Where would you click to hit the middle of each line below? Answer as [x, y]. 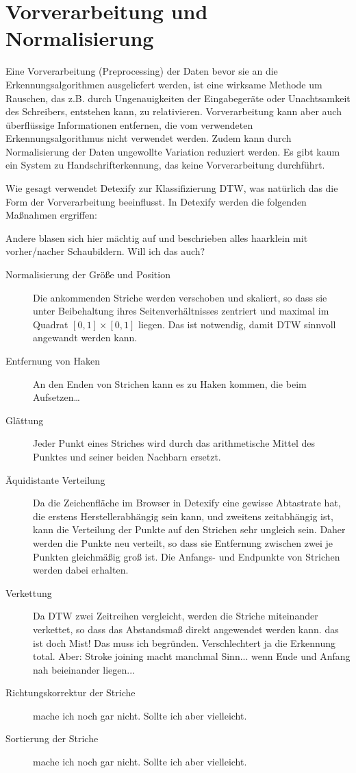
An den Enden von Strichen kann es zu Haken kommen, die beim [170, 383]
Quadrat [51, 324]
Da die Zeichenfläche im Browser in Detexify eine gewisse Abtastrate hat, [187, 503]
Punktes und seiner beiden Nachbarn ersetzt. [127, 456]
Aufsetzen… [56, 397]
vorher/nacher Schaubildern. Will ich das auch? [105, 251]
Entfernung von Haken [53, 360]
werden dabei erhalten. [81, 570]
